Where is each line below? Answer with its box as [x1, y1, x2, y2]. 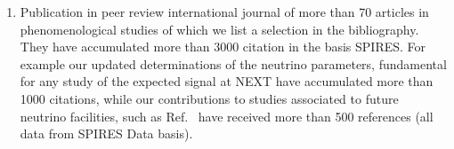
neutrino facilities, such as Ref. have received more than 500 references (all [20, 106, 434, 125]
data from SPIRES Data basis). [20, 124, 193, 143]
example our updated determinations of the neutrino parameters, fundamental [20, 54, 447, 73]
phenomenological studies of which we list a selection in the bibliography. [20, 20, 419, 38]
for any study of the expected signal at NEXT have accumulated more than [20, 72, 434, 90]
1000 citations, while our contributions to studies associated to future [20, 89, 399, 107]
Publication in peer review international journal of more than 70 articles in [20, 3, 429, 20]
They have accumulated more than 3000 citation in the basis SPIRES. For [20, 37, 426, 56]
